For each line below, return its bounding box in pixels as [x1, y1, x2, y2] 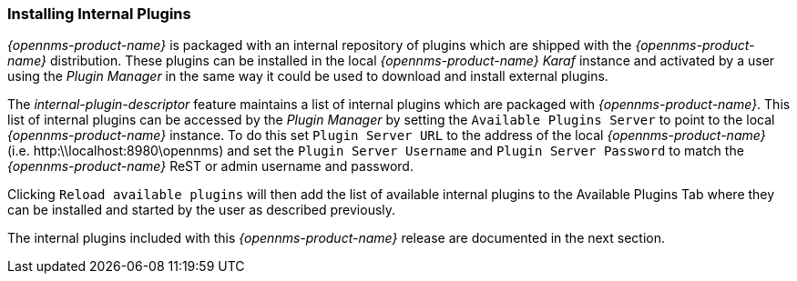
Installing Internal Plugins [7, 5, 191, 23]
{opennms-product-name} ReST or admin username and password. [7, 158, 414, 175]
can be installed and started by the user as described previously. [7, 202, 396, 218]
